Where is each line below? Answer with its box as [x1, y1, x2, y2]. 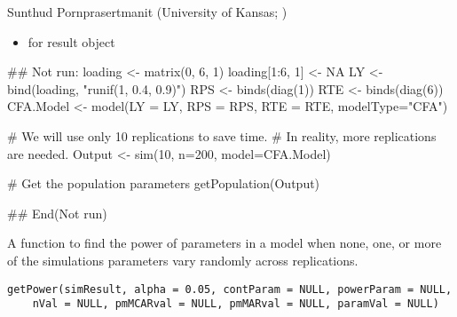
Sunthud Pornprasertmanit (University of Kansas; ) [7, 3, 288, 20]
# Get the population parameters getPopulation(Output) [7, 174, 320, 193]
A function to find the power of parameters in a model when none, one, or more [7, 234, 442, 252]
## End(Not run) [7, 203, 107, 222]
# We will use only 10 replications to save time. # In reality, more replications [7, 126, 437, 145]
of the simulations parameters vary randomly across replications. [7, 250, 359, 269]
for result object [28, 32, 115, 51]
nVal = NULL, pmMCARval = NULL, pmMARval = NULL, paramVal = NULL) [32, 297, 439, 311]
